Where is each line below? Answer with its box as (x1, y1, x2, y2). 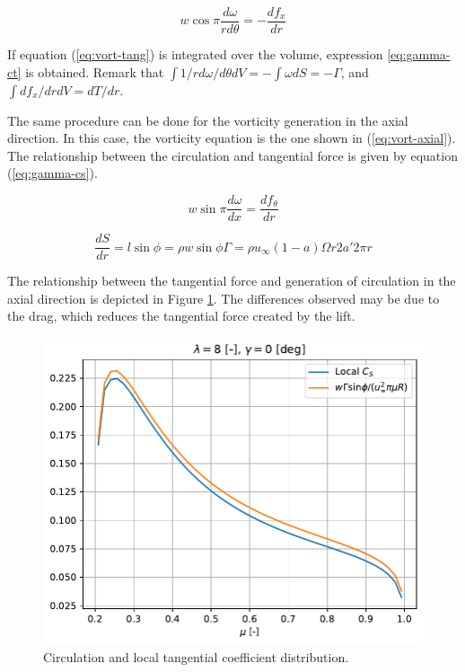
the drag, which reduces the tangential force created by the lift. (7, 306, 355, 325)
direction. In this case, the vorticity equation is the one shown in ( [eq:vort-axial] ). (7, 128, 456, 147)
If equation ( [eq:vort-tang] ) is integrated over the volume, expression (7, 45, 383, 64)
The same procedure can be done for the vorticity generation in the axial (7, 111, 408, 129)
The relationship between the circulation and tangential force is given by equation (7, 146, 458, 164)
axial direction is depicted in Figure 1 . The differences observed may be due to (7, 288, 440, 307)
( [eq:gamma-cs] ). (7, 164, 98, 182)
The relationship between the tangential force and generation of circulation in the (7, 271, 456, 290)
